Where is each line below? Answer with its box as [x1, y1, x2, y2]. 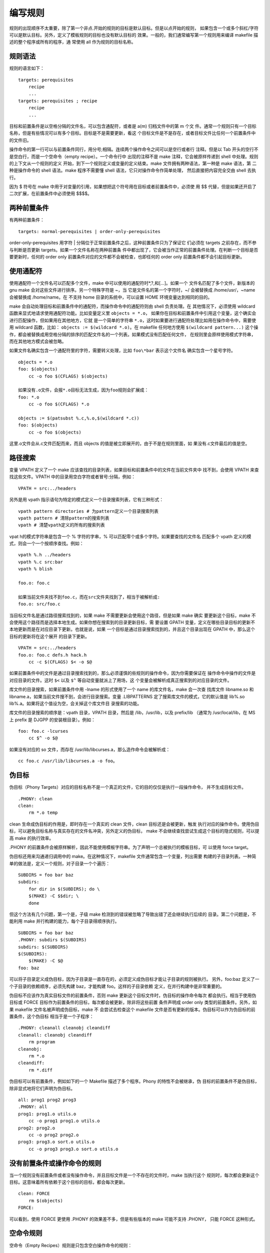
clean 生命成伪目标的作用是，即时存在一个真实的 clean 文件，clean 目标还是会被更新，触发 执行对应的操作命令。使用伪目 [9, 821, 259, 827]
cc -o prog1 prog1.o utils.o [28, 1118, 100, 1124]
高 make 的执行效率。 [9, 835, 54, 841]
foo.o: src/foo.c [18, 601, 60, 607]
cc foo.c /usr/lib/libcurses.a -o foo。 [18, 758, 117, 764]
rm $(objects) [28, 1198, 63, 1203]
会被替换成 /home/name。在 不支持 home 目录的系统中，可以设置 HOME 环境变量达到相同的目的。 [9, 294, 212, 300]
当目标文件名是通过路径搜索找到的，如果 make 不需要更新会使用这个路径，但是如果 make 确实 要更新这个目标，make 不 [9, 612, 256, 618]
